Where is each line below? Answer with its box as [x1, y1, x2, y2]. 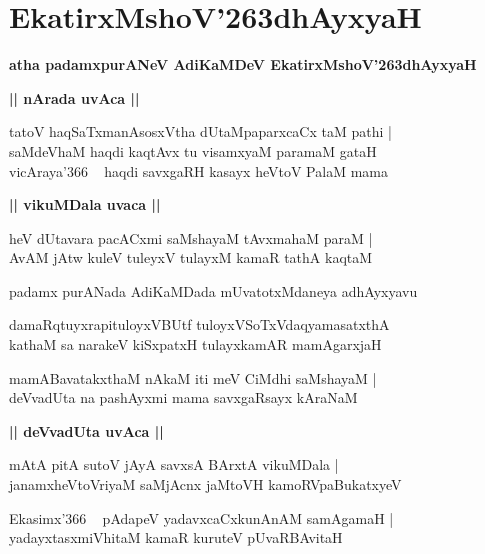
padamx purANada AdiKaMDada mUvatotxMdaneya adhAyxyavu [9, 280, 418, 301]
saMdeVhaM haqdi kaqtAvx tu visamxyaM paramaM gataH [9, 140, 377, 161]
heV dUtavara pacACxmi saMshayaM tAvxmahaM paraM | [9, 227, 373, 248]
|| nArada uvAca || [9, 87, 140, 108]
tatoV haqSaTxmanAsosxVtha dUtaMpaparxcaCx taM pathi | [9, 121, 392, 142]
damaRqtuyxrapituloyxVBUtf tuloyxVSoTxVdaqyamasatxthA [9, 314, 390, 335]
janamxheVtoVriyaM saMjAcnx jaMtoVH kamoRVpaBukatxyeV [9, 474, 402, 495]
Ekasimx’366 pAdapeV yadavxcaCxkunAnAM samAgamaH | [9, 507, 394, 528]
